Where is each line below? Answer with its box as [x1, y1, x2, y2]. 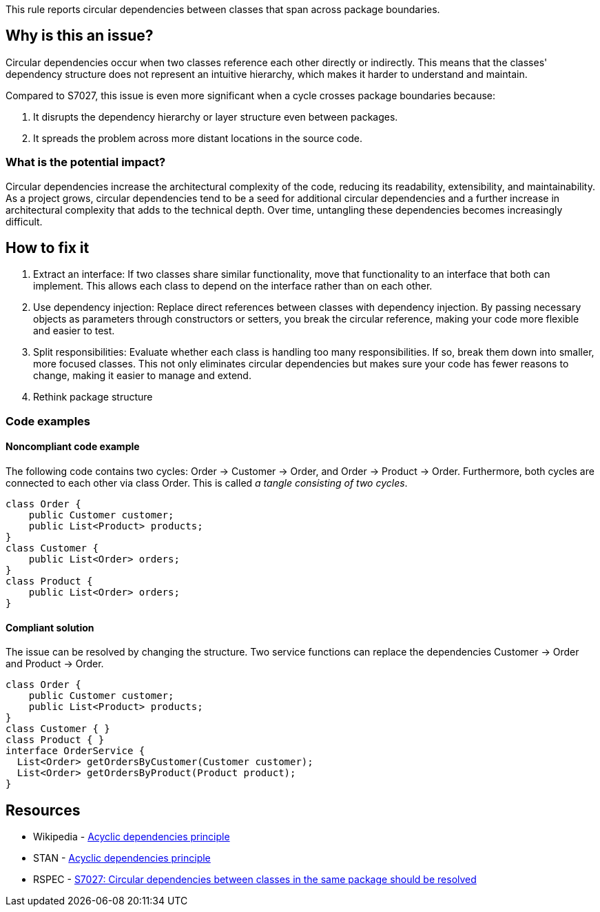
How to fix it [6, 239, 90, 257]
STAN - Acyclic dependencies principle [33, 852, 211, 864]
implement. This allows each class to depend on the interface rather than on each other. [33, 280, 433, 292]
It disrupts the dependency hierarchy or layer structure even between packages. [33, 110, 398, 123]
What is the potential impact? [6, 155, 166, 170]
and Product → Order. [6, 658, 104, 670]
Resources [6, 801, 81, 819]
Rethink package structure [33, 391, 153, 403]
